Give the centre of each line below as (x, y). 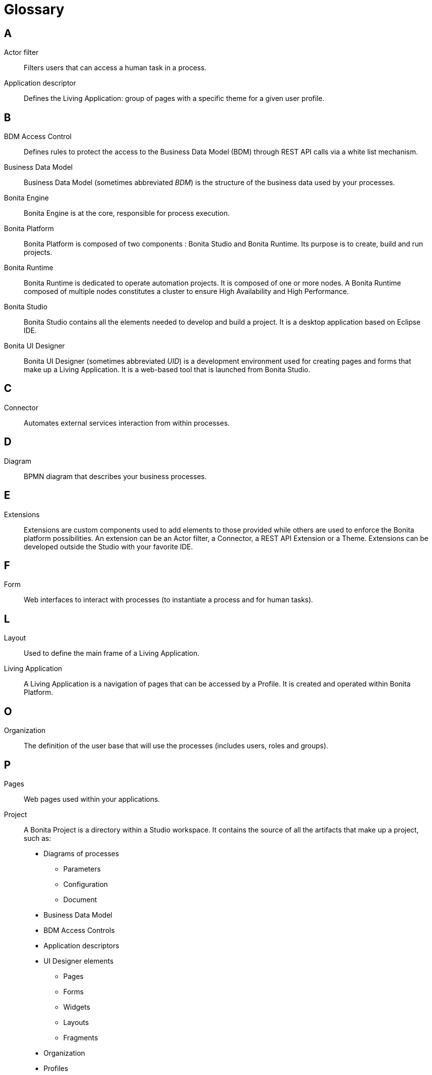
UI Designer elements (79, 961)
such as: (38, 838)
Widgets (77, 1007)
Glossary (34, 9)
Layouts (76, 1022)
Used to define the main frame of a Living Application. (112, 653)
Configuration (86, 884)
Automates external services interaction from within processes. (127, 423)
